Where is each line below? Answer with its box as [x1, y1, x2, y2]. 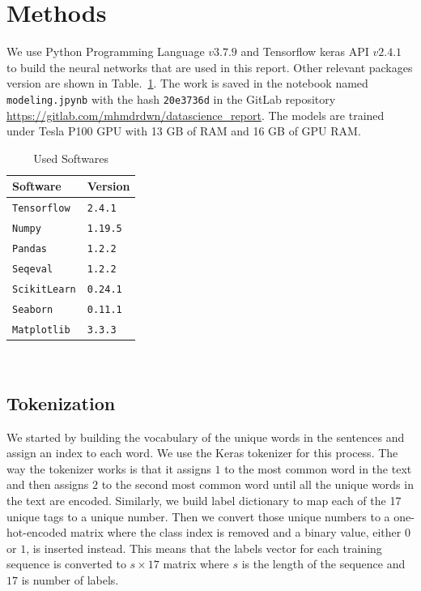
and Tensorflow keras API [240, 43, 369, 60]
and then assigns [6, 476, 89, 493]
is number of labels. [21, 571, 119, 588]
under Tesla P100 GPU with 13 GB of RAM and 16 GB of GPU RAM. [6, 122, 361, 139]
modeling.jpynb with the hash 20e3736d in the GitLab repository [6, 90, 336, 107]
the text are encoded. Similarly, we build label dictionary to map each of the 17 [6, 491, 402, 508]
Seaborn [12, 303, 53, 315]
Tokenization [6, 390, 116, 415]
